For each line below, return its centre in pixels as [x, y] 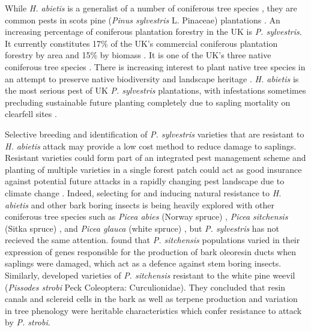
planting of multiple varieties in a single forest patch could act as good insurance [153, 169]
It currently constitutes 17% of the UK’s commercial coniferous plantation [141, 43]
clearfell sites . [31, 114]
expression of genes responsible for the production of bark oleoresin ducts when [150, 251]
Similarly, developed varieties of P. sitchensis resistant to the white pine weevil [150, 275]
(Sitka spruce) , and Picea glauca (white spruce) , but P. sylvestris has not [142, 228]
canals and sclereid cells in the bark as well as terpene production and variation [151, 299]
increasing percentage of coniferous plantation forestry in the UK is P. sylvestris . [153, 32]
